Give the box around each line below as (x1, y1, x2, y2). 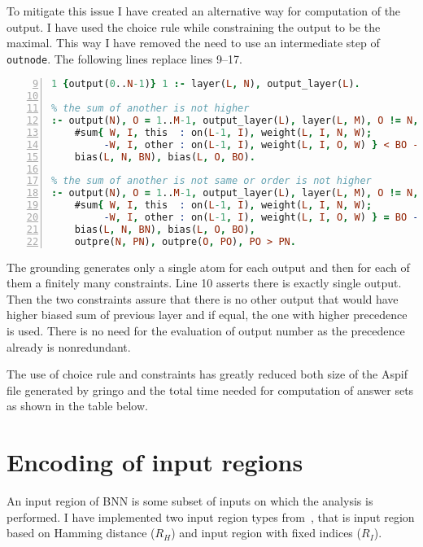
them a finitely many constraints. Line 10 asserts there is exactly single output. (7, 274, 402, 291)
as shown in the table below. (7, 397, 148, 414)
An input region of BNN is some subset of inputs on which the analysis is (7, 492, 373, 510)
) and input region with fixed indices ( (171, 524, 361, 541)
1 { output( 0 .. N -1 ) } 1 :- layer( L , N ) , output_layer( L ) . (51, 78, 360, 90)
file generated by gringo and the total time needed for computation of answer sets (7, 381, 414, 398)
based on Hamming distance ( (7, 524, 155, 541)
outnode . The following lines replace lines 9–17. (7, 50, 242, 67)
